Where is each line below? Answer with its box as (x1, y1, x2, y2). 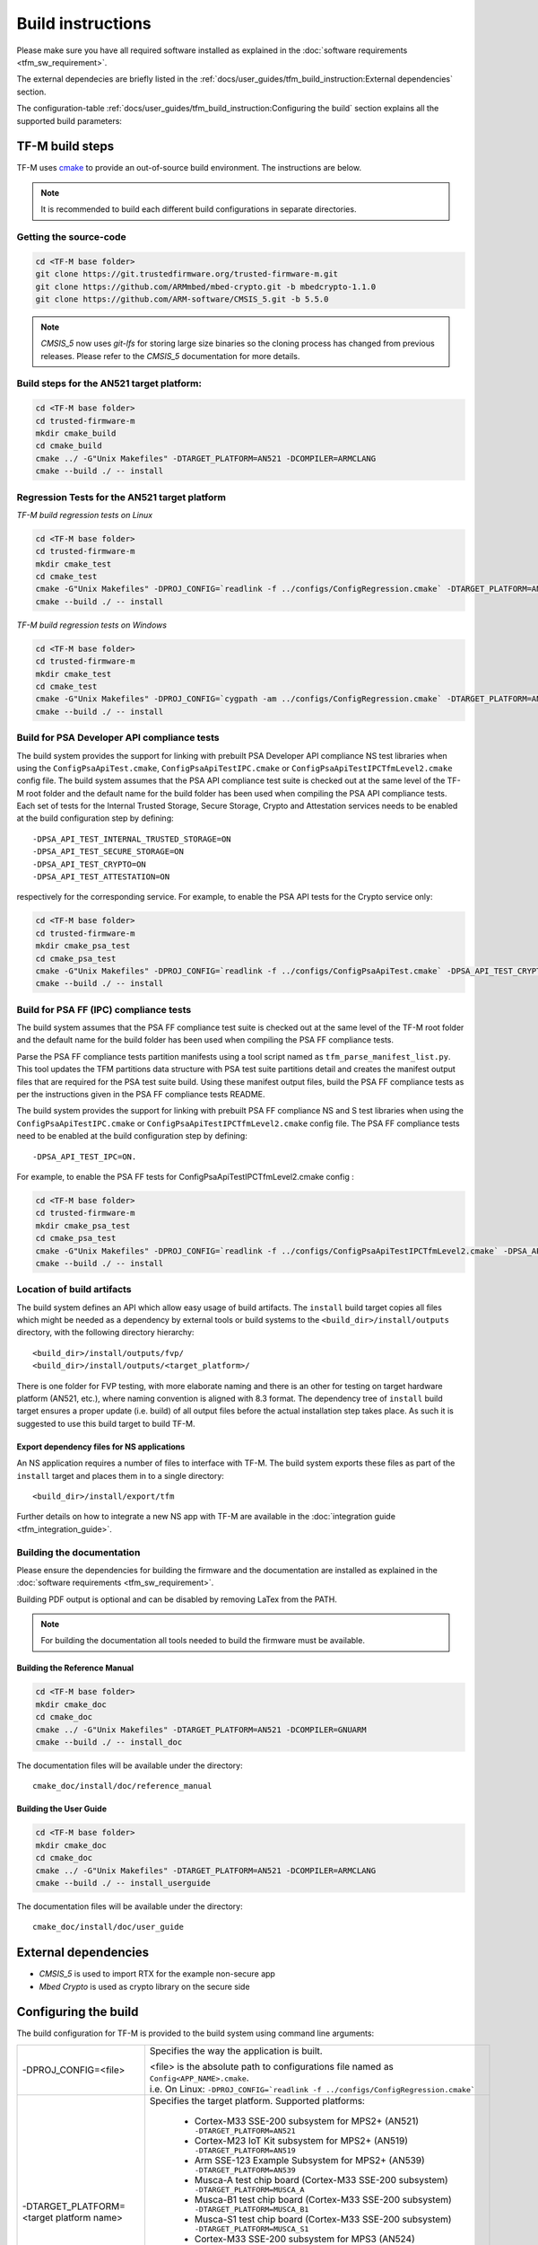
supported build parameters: (16, 115, 123, 126)
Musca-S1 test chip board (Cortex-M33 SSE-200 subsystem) (194, 2213, 452, 2225)
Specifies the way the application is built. (149, 2044, 323, 2056)
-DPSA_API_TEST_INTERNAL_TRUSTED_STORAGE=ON (32, 833, 232, 844)
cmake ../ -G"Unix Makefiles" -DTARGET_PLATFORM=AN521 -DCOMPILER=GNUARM (35, 1724, 367, 1735)
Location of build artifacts (16, 1283, 132, 1296)
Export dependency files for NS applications (16, 1441, 186, 1452)
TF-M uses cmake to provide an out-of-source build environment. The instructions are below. (16, 163, 362, 173)
